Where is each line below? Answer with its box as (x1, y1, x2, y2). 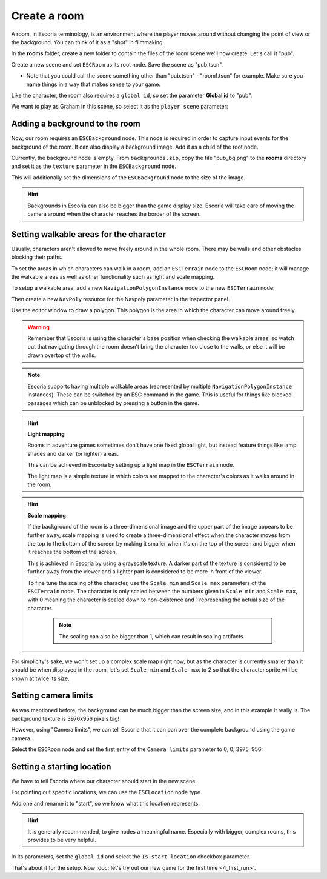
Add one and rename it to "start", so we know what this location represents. (11, 800, 200, 807)
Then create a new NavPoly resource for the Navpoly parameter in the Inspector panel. (11, 295, 230, 302)
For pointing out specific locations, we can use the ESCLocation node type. (11, 789, 202, 796)
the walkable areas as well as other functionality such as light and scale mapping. (11, 273, 215, 280)
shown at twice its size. (11, 675, 70, 682)
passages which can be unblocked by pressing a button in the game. (27, 399, 200, 407)
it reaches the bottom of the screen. (27, 549, 117, 556)
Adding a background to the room (11, 119, 140, 129)
